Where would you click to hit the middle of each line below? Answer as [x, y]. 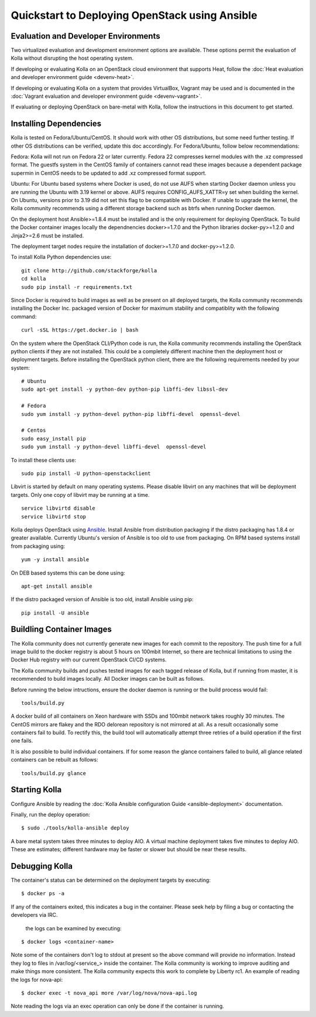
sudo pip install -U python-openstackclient [86, 473]
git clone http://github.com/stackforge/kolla [89, 270]
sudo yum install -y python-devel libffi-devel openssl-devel [114, 447]
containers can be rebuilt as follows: [55, 760]
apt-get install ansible [57, 586]
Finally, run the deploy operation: [51, 814]
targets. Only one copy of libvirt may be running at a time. [80, 494]
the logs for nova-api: [37, 980]
